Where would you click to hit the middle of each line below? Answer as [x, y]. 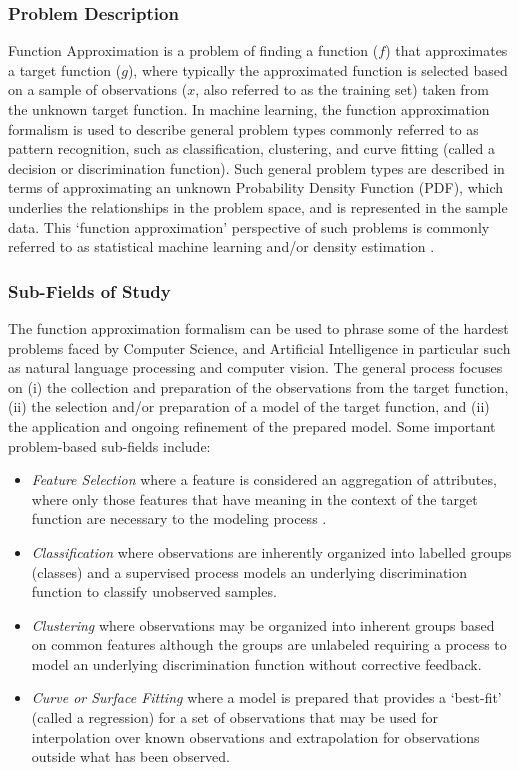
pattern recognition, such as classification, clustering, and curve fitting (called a [252, 148]
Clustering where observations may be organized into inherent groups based [263, 624]
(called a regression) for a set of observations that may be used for [235, 717]
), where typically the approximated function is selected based [317, 69]
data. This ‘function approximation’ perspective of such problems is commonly [249, 226]
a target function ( [65, 69]
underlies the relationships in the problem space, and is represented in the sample [258, 206]
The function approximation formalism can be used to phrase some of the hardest [258, 327]
